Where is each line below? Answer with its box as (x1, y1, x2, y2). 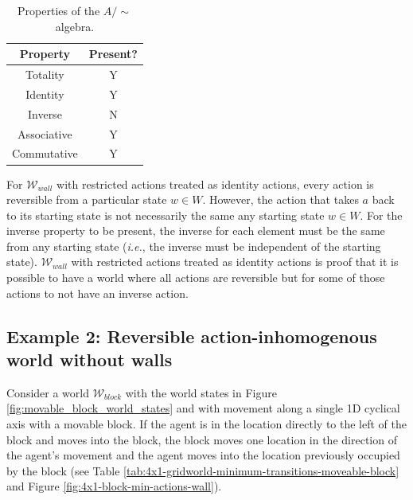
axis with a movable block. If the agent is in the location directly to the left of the (6, 416, 407, 432)
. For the (360, 206, 403, 223)
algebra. (55, 18, 95, 34)
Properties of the (18, 2, 100, 18)
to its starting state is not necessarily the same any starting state (6, 206, 325, 223)
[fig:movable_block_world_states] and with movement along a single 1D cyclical (6, 400, 400, 416)
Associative (18, 125, 72, 142)
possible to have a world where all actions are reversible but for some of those (6, 269, 385, 286)
